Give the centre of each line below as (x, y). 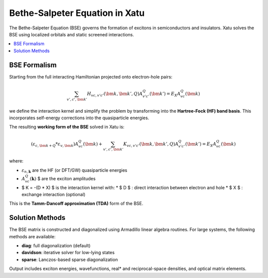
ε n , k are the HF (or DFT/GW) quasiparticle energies (74, 171)
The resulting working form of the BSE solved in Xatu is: (67, 127)
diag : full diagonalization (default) (56, 246)
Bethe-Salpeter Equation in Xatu (77, 13)
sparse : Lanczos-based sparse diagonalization (70, 259)
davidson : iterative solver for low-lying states (68, 253)
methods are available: (32, 236)
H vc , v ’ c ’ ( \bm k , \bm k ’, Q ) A (115, 94)
